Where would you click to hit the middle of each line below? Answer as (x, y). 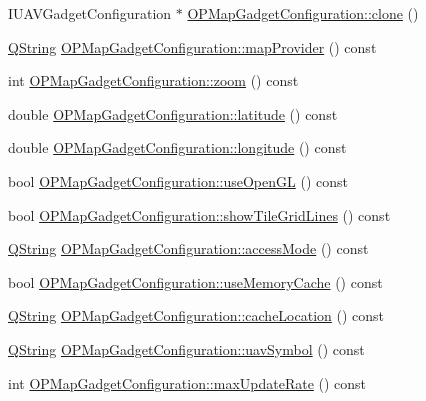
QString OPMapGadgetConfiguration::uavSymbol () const (186, 348)
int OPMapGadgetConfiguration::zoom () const (153, 80)
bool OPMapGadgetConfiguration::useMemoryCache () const (195, 281)
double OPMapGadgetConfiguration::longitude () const (177, 147)
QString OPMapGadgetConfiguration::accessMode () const (188, 248)
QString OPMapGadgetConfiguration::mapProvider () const (192, 46)
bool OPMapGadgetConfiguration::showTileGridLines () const (199, 214)
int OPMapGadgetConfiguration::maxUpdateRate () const (187, 382)
